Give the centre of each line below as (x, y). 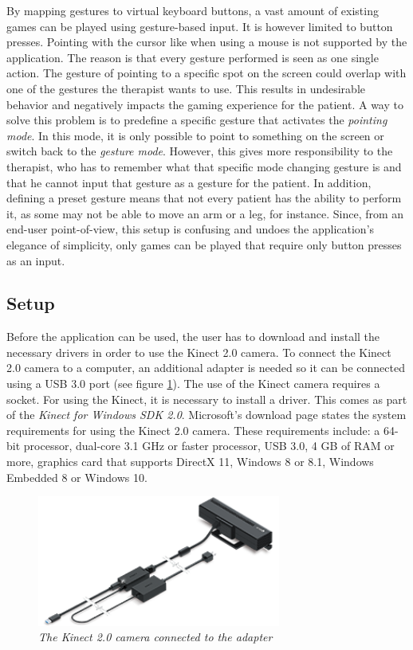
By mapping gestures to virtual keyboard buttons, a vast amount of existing (193, 10)
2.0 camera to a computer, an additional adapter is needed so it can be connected (206, 368)
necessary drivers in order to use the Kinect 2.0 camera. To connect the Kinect (199, 352)
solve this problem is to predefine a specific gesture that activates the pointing (197, 120)
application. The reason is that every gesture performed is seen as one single (193, 57)
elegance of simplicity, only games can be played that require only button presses (204, 244)
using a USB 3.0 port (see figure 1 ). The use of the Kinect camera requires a (193, 384)
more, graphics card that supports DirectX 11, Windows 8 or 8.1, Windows (190, 462)
